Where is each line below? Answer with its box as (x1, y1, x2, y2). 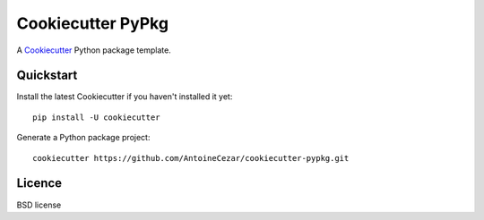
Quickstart (16, 68, 78, 83)
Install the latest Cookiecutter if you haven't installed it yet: (16, 91, 233, 102)
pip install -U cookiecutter (32, 112, 160, 123)
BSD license (16, 199, 62, 210)
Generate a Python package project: (16, 132, 151, 143)
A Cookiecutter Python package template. (16, 45, 172, 55)
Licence (16, 175, 63, 191)
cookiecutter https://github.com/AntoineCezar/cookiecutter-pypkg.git (32, 153, 350, 163)
